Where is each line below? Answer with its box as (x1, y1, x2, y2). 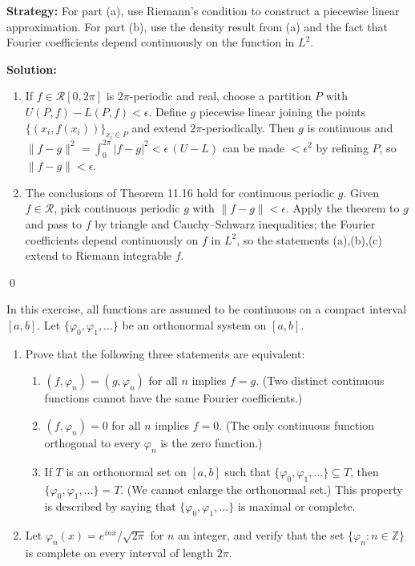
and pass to (25, 216, 82, 232)
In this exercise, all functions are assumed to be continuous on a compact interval (6, 301, 407, 317)
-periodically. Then (202, 119, 295, 135)
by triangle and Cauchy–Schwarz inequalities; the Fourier (95, 216, 376, 232)
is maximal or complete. (237, 498, 356, 515)
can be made (222, 139, 285, 156)
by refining (316, 139, 369, 156)
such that (224, 463, 271, 479)
